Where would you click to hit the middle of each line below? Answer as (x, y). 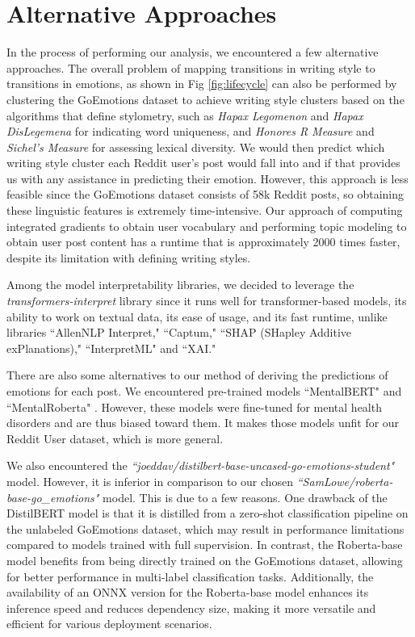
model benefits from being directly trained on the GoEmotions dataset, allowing (205, 560)
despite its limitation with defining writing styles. (129, 257)
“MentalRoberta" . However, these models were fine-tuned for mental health (194, 407)
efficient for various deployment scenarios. (109, 624)
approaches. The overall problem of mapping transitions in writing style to (191, 67)
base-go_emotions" (53, 497)
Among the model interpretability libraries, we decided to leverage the (180, 285)
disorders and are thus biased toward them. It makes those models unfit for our (203, 423)
